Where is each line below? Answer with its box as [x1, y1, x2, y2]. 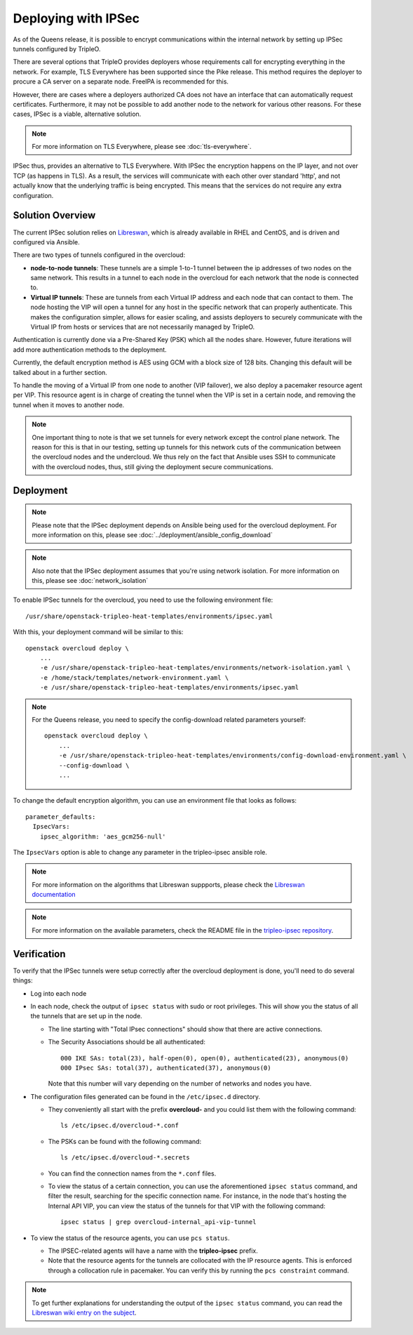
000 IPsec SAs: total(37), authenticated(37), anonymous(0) [60, 1064, 271, 1072]
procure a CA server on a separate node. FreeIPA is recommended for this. [13, 77, 229, 86]
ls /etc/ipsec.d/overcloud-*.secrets [60, 1154, 191, 1162]
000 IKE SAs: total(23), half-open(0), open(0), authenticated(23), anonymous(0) [60, 1054, 349, 1062]
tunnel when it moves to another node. [13, 400, 125, 409]
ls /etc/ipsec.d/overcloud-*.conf [60, 1122, 179, 1130]
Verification [13, 948, 66, 960]
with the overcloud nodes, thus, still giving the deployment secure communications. [32, 462, 273, 471]
